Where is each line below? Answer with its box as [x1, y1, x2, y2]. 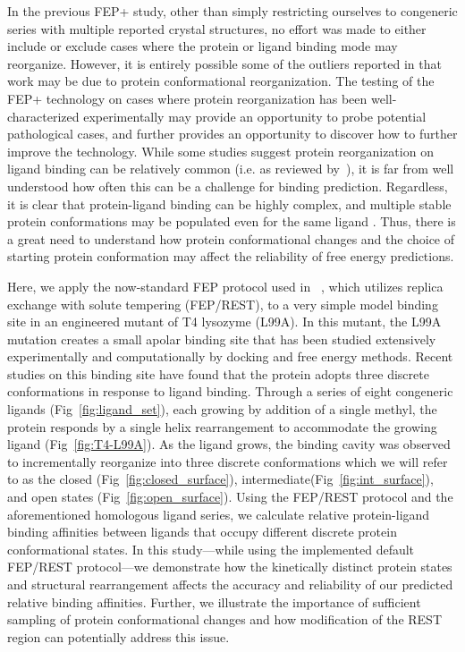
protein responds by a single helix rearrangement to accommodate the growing [7, 417, 437, 436]
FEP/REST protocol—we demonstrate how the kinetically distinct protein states [7, 557, 452, 576]
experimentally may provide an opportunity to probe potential [83, 106, 427, 125]
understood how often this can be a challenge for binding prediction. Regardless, [7, 176, 448, 195]
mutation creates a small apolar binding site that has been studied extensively [7, 329, 436, 348]
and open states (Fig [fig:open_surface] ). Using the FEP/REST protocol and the [7, 487, 453, 506]
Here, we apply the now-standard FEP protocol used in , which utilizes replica [7, 276, 444, 295]
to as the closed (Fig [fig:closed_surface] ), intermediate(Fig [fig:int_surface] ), [7, 470, 434, 488]
